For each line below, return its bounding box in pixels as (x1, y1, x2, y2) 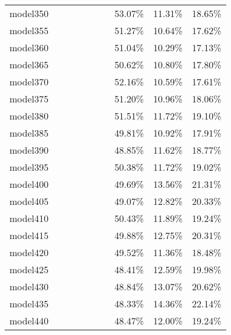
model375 (9, 92, 49, 105)
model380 (9, 109, 49, 122)
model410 (9, 211, 49, 225)
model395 (9, 160, 49, 174)
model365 (9, 58, 49, 71)
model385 (9, 126, 49, 140)
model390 (9, 143, 49, 157)
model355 (9, 24, 49, 37)
